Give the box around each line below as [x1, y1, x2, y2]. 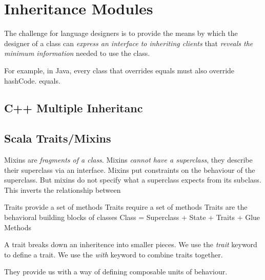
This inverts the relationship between [4, 184, 121, 195]
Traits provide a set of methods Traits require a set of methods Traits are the [4, 202, 248, 212]
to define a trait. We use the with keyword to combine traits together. [4, 249, 223, 259]
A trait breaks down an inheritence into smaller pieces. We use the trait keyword [4, 239, 257, 250]
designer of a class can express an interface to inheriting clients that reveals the [4, 37, 253, 48]
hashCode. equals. [4, 75, 60, 86]
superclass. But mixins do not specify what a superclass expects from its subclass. [4, 174, 261, 185]
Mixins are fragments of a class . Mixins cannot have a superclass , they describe [4, 154, 253, 165]
